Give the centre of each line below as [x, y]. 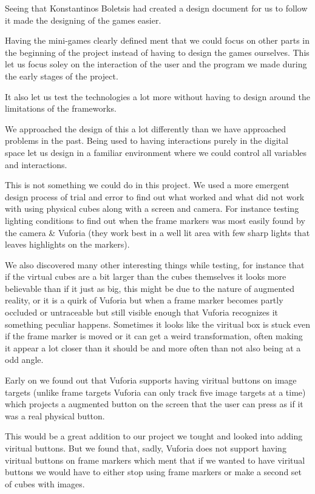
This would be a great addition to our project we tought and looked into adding [154, 436]
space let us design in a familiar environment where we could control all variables [156, 152]
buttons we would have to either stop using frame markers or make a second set [154, 472]
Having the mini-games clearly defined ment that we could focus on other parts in [157, 40]
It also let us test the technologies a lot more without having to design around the [157, 96]
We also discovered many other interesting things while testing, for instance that [155, 264]
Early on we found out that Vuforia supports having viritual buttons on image [151, 380]
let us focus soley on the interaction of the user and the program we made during [156, 64]
